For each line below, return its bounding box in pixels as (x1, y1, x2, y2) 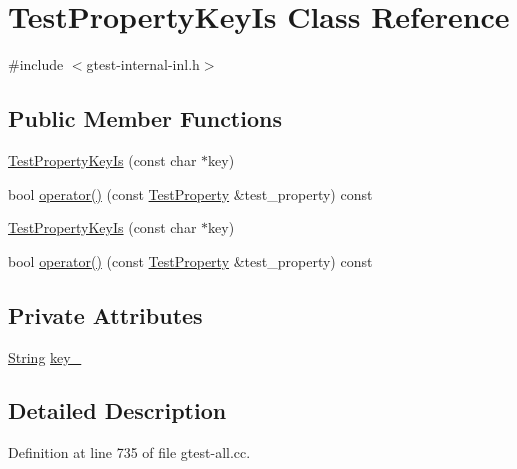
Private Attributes (8, 299, 203, 330)
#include (8, 54, 64, 75)
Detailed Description (8, 395, 227, 426)
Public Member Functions (8, 103, 282, 134)
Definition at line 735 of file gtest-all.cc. (8, 442, 251, 463)
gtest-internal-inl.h (86, 54, 200, 75)
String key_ (8, 346, 82, 367)
